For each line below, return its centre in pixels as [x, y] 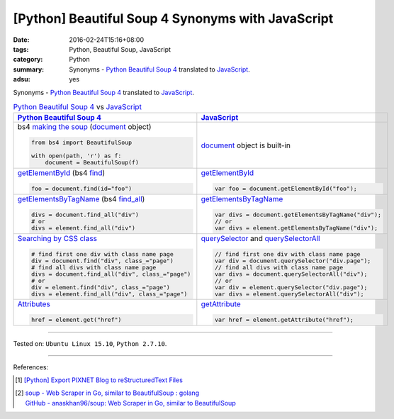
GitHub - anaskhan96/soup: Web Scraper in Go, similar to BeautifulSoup [131, 403]
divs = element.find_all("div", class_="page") [109, 294]
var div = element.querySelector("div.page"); [291, 287]
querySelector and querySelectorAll [260, 238]
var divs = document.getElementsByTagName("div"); [298, 214]
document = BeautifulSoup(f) [92, 163]
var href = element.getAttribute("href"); [284, 320]
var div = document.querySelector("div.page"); [293, 261]
